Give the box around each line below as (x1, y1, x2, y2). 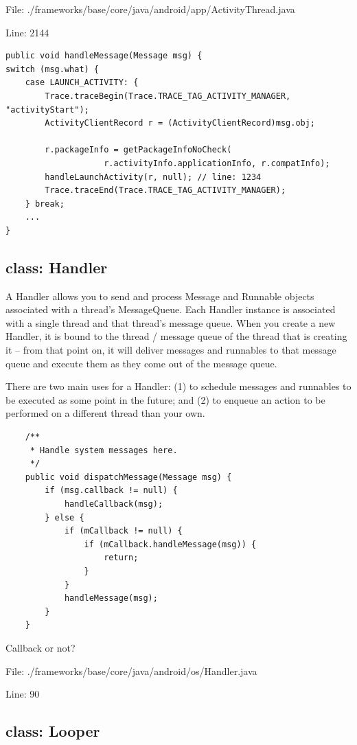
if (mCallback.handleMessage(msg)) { (84, 539, 257, 549)
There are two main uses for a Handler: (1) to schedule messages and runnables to (5, 379, 352, 393)
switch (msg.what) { (5, 64, 100, 74)
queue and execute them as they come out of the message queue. (5, 356, 277, 370)
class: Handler (5, 256, 108, 277)
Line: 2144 (5, 25, 49, 39)
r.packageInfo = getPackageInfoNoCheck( (45, 145, 232, 155)
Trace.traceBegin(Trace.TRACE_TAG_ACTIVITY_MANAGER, (45, 91, 291, 101)
